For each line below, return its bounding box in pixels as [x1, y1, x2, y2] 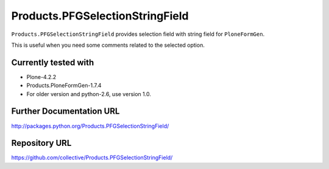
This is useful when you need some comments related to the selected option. [11, 41, 205, 49]
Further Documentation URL [11, 106, 120, 117]
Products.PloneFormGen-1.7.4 [26, 82, 102, 89]
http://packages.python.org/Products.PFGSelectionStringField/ [11, 122, 169, 129]
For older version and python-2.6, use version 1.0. [26, 90, 152, 97]
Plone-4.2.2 [26, 73, 57, 80]
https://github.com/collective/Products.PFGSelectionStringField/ [11, 154, 173, 161]
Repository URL [11, 138, 72, 148]
